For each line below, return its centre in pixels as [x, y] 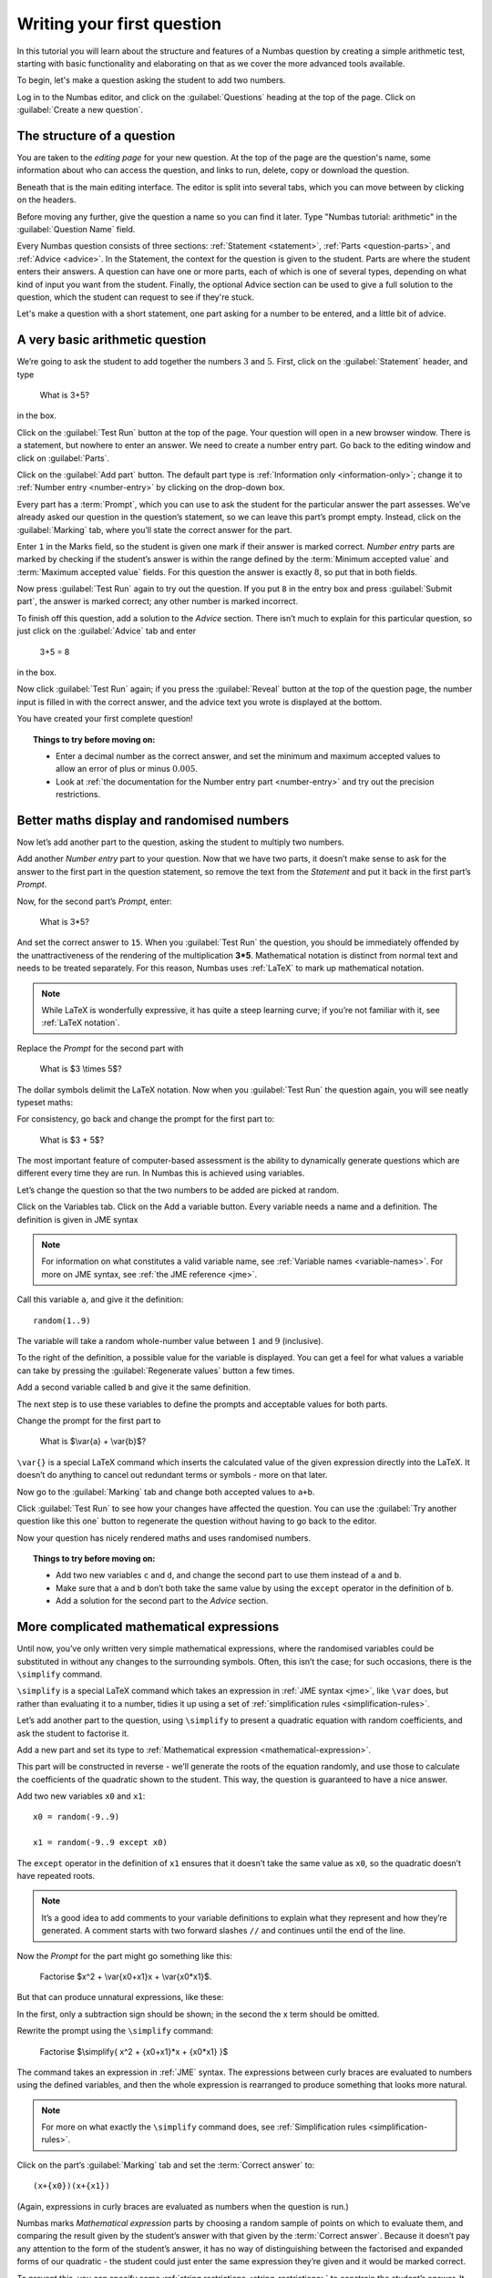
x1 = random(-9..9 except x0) [101, 1842]
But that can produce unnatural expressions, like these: [120, 1997]
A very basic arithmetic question [112, 340]
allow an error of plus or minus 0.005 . [127, 769]
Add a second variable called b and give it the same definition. [133, 1387]
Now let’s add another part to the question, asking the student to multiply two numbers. [181, 842]
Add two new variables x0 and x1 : [81, 1796]
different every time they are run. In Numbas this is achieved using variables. [161, 1173]
